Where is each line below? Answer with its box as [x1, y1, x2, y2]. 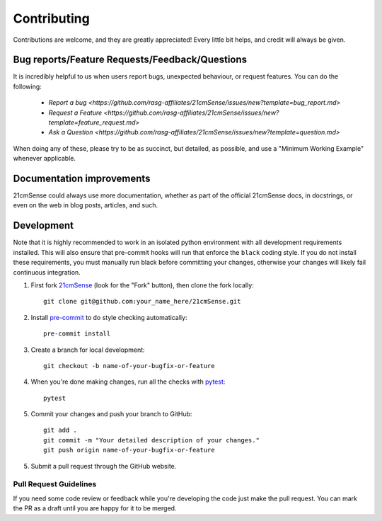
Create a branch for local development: [30, 345, 145, 354]
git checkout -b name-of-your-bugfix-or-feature [43, 362, 215, 370]
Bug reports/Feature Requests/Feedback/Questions [13, 54, 248, 66]
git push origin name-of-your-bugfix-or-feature [43, 446, 215, 454]
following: [13, 82, 42, 91]
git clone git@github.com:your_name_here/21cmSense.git [43, 297, 241, 306]
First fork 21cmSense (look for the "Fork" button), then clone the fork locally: [30, 280, 254, 290]
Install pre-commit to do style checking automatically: [30, 313, 187, 321]
